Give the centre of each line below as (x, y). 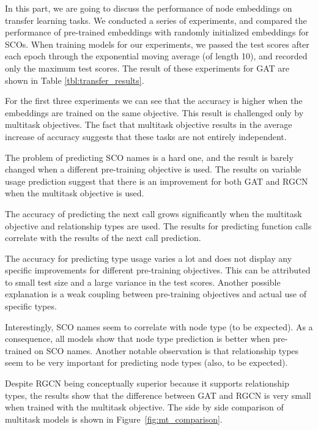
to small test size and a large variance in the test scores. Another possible (143, 282)
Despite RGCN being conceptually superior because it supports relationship (147, 383)
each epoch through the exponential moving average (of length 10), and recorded (156, 56)
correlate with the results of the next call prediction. (103, 238)
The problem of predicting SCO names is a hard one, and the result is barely (149, 157)
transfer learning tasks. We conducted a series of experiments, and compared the (156, 20)
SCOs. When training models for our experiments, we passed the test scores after (157, 44)
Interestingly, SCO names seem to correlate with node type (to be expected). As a (159, 326)
